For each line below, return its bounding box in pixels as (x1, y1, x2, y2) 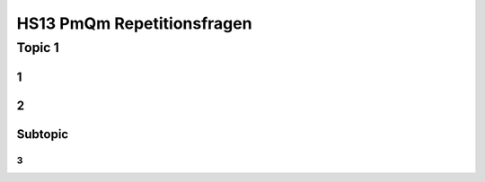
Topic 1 (16, 39, 60, 56)
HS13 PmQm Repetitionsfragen (16, 13, 252, 33)
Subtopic (16, 126, 69, 142)
